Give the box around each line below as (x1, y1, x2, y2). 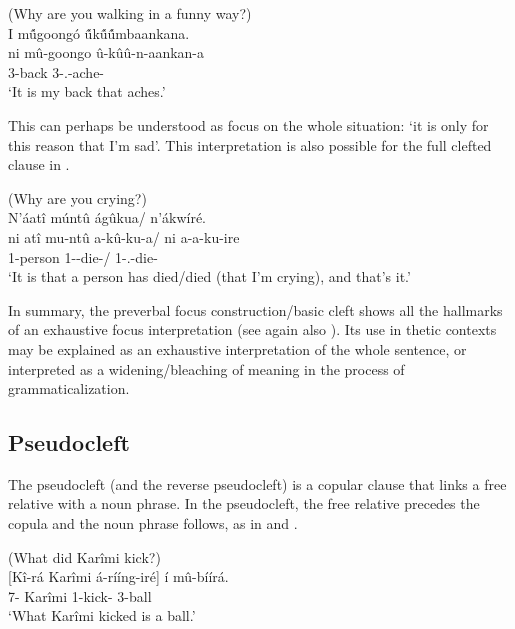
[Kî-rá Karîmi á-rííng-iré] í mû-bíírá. (8, 566, 229, 587)
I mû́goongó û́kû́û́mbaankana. (8, 22, 190, 43)
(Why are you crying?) (8, 187, 147, 208)
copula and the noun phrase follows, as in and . (8, 513, 298, 534)
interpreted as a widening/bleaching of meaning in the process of (8, 358, 405, 379)
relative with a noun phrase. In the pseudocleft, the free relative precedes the (8, 493, 480, 514)
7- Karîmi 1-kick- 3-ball (8, 585, 152, 606)
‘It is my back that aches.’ (8, 81, 166, 102)
